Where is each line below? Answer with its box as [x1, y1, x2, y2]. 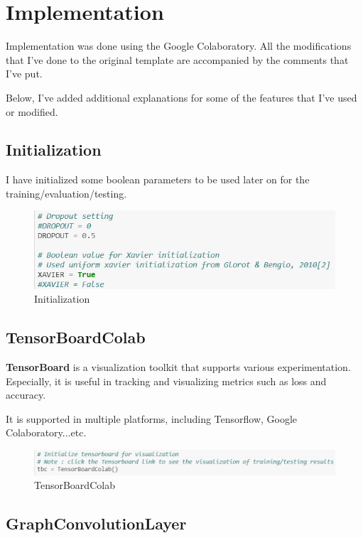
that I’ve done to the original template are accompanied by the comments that [6, 52, 349, 67]
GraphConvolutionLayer [6, 512, 187, 534]
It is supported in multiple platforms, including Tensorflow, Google [6, 411, 298, 426]
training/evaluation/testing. [6, 185, 127, 200]
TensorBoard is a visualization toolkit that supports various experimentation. [6, 360, 351, 375]
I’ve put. [6, 66, 43, 81]
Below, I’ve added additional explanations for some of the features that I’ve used [6, 90, 357, 104]
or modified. [6, 104, 58, 119]
